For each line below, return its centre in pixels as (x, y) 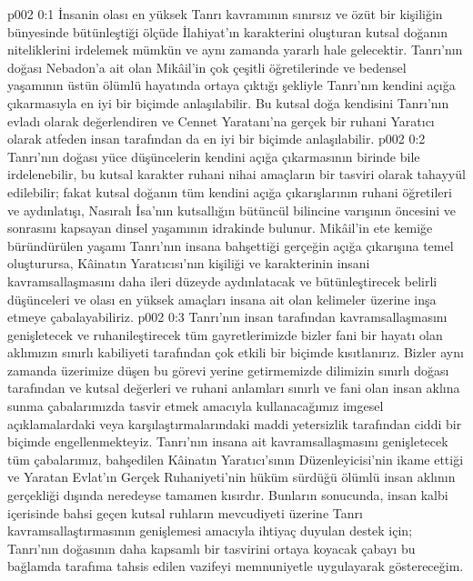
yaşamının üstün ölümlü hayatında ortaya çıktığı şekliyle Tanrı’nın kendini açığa (231, 85)
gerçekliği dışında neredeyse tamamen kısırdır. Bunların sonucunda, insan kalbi (228, 495)
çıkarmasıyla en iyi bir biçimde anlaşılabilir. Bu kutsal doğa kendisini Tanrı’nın (228, 102)
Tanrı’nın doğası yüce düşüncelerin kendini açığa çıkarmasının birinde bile (214, 156)
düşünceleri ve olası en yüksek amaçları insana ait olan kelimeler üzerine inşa (222, 299)
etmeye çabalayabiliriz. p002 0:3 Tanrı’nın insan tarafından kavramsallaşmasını (227, 317)
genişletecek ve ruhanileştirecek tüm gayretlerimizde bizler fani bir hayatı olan (225, 334)
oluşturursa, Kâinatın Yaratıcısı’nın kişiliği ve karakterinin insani (189, 263)
